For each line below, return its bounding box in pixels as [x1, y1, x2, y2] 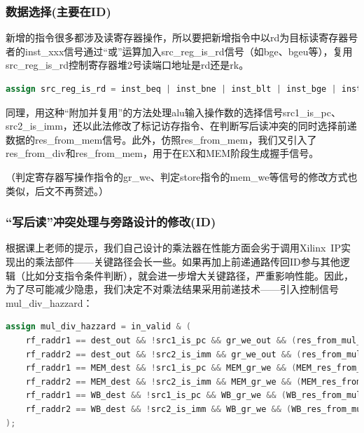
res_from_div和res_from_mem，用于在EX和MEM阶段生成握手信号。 [6, 146, 319, 160]
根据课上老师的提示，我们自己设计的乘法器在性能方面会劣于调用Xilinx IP [6, 240, 341, 255]
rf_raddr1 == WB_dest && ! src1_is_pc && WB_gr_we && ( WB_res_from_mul [25, 390, 362, 401]
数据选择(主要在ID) [6, 2, 111, 20]
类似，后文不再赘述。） [6, 183, 108, 198]
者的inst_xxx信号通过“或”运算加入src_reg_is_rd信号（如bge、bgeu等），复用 [6, 43, 353, 58]
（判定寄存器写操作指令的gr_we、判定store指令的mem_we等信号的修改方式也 [6, 169, 358, 184]
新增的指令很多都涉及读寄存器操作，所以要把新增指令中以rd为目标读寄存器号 [6, 30, 358, 45]
